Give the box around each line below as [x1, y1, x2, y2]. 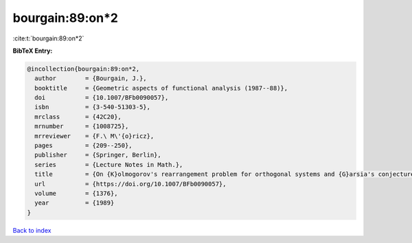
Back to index [12, 226, 51, 234]
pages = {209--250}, [34, 142, 133, 150]
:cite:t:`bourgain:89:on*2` [12, 34, 84, 42]
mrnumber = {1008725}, [34, 123, 129, 130]
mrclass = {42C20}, [34, 113, 122, 120]
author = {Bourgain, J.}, [34, 75, 147, 82]
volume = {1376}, [34, 190, 118, 197]
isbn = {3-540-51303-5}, [34, 103, 151, 111]
